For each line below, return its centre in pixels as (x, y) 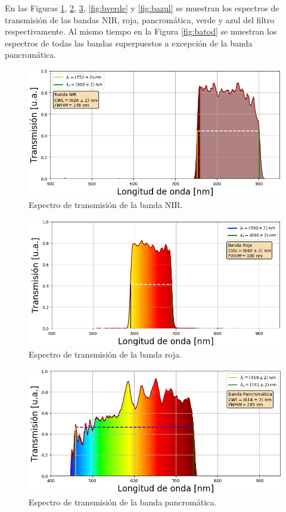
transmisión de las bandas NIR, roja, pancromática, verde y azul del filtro (140, 19)
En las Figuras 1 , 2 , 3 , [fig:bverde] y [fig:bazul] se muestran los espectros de (142, 8)
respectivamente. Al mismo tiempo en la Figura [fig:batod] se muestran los (141, 31)
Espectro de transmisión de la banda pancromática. (123, 502)
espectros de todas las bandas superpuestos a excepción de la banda (129, 43)
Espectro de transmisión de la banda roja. (105, 354)
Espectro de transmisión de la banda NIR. (106, 204)
